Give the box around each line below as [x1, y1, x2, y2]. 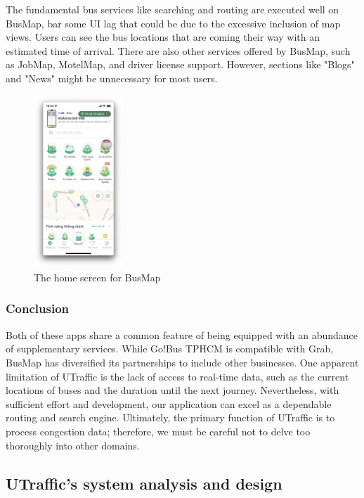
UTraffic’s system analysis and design [6, 472, 282, 494]
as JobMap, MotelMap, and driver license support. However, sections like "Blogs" [6, 57, 355, 72]
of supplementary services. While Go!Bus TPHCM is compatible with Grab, [6, 341, 334, 356]
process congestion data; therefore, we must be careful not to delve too [6, 423, 311, 438]
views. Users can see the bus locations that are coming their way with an [6, 30, 320, 44]
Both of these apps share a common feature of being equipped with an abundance [6, 327, 358, 342]
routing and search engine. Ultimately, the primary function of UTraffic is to [6, 410, 335, 425]
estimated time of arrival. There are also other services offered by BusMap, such [6, 43, 351, 58]
